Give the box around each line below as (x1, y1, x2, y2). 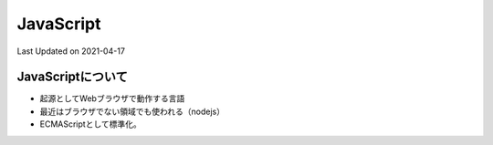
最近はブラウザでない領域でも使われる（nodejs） (39, 106, 226, 117)
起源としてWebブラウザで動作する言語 (39, 93, 185, 104)
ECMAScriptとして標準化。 (39, 119, 142, 129)
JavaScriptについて (16, 69, 128, 85)
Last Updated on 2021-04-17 (16, 46, 125, 57)
